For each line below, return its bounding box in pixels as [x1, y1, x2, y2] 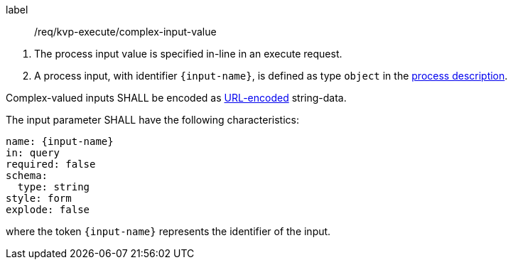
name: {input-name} [6, 136, 114, 147]
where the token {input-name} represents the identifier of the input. [6, 225, 331, 237]
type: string [17, 181, 90, 193]
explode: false [6, 204, 90, 215]
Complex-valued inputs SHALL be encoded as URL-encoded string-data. [6, 92, 347, 104]
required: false [6, 158, 96, 170]
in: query [6, 147, 60, 158]
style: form [6, 193, 72, 204]
